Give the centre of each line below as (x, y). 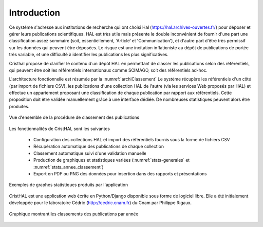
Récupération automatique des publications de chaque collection (99, 147)
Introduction (35, 13)
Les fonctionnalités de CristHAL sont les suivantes (59, 129)
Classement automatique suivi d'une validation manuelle (90, 153)
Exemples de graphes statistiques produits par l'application (68, 185)
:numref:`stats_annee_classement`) (69, 167)
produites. (19, 106)
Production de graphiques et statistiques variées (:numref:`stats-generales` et (112, 160)
